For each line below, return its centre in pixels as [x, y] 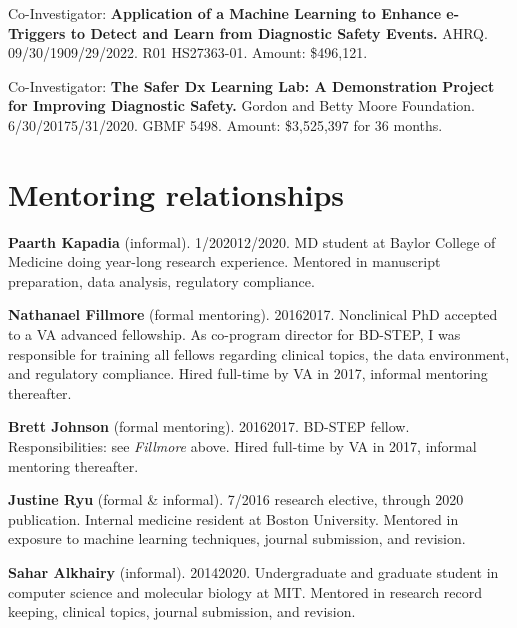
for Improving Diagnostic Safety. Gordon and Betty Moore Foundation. [241, 105]
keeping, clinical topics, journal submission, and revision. [182, 611]
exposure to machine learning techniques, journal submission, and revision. [237, 538]
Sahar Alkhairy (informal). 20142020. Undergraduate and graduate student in [253, 572]
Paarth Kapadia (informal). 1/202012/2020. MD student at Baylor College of [252, 241]
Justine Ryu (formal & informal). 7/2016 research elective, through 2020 [236, 499]
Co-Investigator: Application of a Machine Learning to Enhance [225, 13]
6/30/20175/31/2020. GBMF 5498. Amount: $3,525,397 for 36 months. [225, 124]
